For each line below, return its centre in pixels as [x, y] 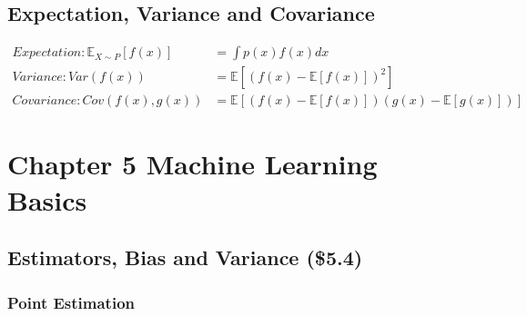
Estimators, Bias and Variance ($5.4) [185, 257]
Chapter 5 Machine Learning [193, 164]
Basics [47, 199]
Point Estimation [71, 302]
